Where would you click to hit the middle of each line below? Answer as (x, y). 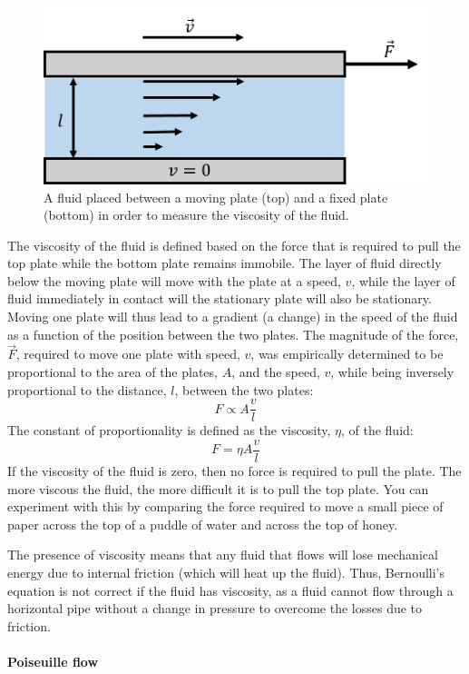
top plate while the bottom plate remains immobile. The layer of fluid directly (225, 263)
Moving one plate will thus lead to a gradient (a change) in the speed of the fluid (233, 317)
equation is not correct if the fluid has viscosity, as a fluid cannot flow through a (230, 590)
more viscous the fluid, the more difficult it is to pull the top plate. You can (218, 488)
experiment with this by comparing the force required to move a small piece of (225, 506)
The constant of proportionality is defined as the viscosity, (169, 430)
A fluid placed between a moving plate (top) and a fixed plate (216, 197)
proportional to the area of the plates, (112, 372)
